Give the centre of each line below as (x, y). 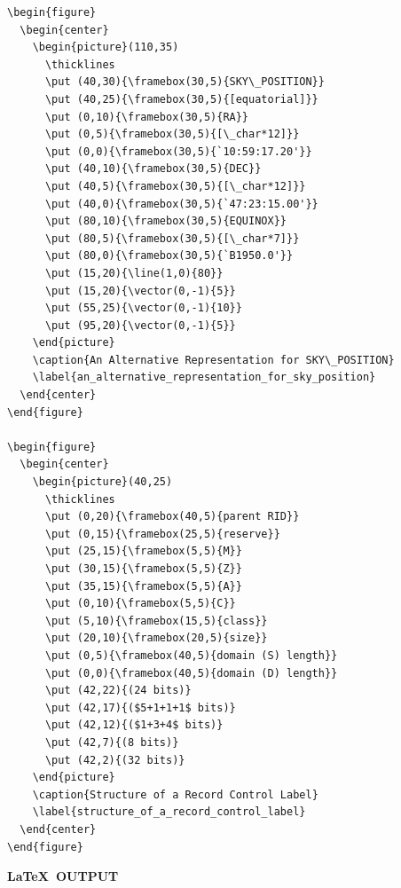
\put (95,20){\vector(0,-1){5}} (140, 325)
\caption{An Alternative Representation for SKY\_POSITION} (213, 360)
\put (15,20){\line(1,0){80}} (134, 273)
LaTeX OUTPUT (63, 876)
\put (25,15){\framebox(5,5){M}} (143, 551)
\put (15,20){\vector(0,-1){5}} (140, 291)
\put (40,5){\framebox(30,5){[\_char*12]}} (175, 186)
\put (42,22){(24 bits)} (118, 691)
